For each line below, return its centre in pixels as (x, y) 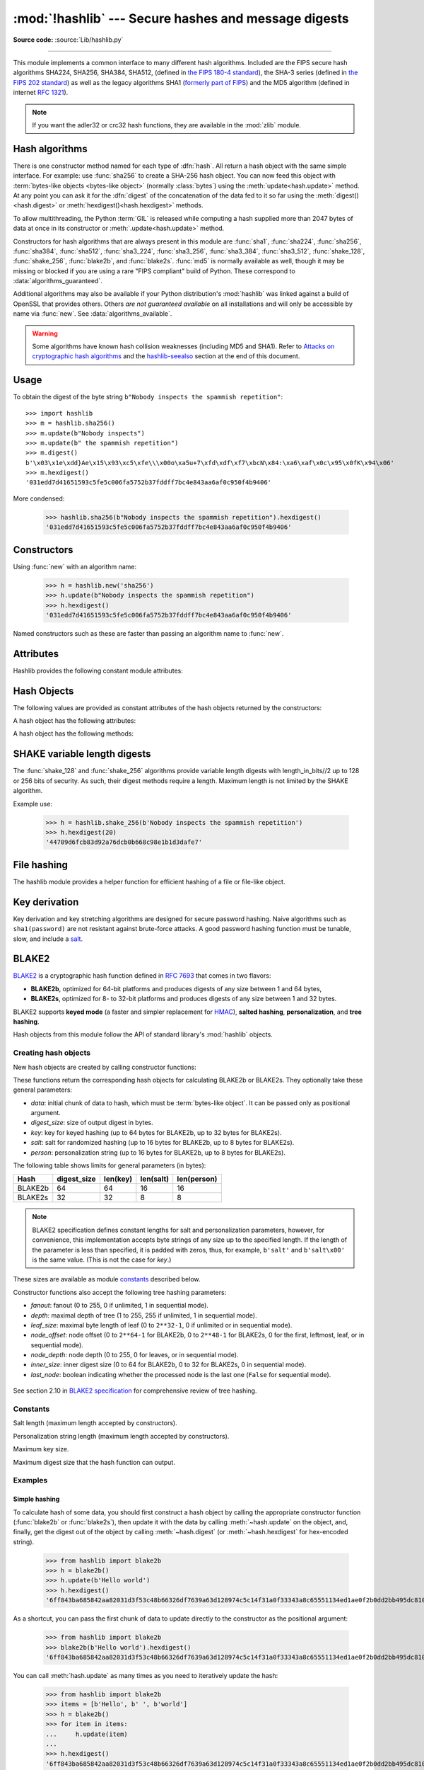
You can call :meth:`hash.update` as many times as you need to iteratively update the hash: (146, 1675)
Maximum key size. (41, 1449)
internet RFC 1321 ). (41, 93)
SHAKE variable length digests (82, 754)
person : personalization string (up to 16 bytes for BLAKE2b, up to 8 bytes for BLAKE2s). (158, 1152)
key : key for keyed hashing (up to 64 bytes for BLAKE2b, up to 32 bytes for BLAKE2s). (156, 1132)
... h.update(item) (87, 1734)
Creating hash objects (52, 1053)
